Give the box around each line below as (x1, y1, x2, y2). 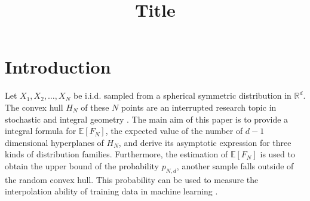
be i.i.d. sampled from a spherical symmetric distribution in (73, 89, 291, 102)
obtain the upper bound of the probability (5, 159, 159, 172)
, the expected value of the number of (105, 124, 243, 137)
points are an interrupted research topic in (121, 100, 277, 113)
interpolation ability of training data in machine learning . (5, 185, 218, 197)
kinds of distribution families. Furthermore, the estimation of (5, 148, 228, 160)
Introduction (5, 54, 111, 79)
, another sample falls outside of (176, 159, 294, 172)
